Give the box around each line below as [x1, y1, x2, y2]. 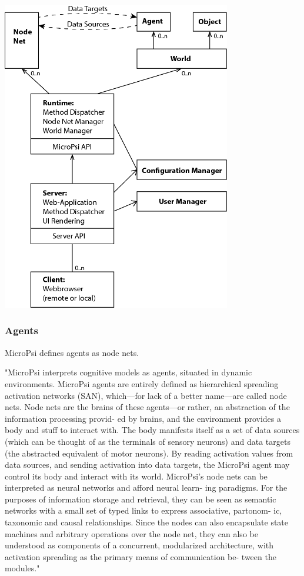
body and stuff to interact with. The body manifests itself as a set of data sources [5, 424, 300, 436]
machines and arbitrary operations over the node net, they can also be [5, 527, 258, 540]
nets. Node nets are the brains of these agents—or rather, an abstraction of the [5, 401, 290, 413]
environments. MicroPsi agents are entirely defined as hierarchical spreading [5, 377, 279, 389]
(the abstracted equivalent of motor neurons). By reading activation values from [5, 447, 293, 459]
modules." [5, 562, 40, 574]
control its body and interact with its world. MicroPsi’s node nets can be [5, 470, 268, 482]
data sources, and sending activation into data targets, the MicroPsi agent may [5, 458, 290, 471]
